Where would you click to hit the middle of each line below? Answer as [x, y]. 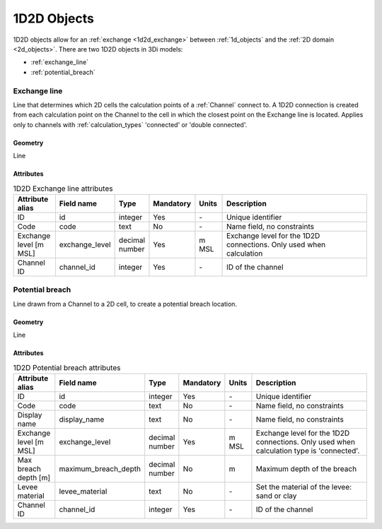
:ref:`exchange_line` [59, 62]
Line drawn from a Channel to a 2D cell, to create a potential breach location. [125, 304]
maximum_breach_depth [100, 468]
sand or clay [276, 496]
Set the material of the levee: [304, 487]
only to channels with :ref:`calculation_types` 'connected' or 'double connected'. [130, 124]
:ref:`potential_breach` [63, 72]
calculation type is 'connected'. [308, 451]
